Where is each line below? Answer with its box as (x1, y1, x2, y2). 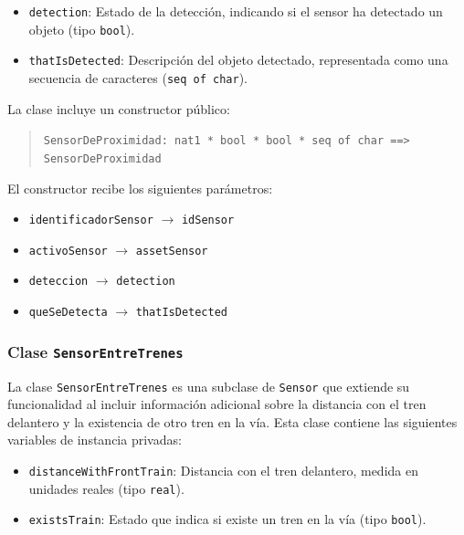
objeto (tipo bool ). (28, 19, 135, 38)
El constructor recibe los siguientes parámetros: (7, 178, 273, 197)
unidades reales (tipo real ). (28, 478, 185, 498)
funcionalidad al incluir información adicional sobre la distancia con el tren (7, 394, 427, 414)
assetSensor (135, 244, 208, 257)
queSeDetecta (28, 306, 108, 320)
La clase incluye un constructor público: (7, 99, 230, 118)
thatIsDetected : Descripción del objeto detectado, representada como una (28, 50, 448, 69)
